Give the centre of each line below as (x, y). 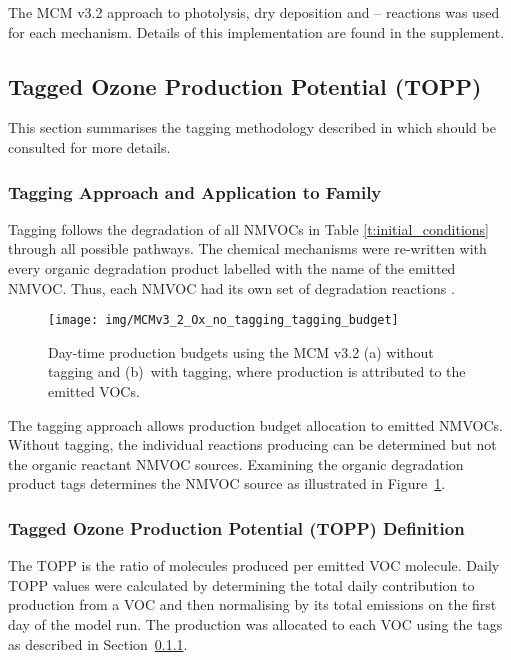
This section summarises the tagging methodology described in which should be (252, 127)
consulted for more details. (89, 146)
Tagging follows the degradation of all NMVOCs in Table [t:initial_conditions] (248, 228)
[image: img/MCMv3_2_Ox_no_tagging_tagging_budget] (223, 320)
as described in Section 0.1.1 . (98, 643)
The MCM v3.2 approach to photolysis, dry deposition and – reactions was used (254, 12)
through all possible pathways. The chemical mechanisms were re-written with (247, 248)
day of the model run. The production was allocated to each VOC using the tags (255, 623)
